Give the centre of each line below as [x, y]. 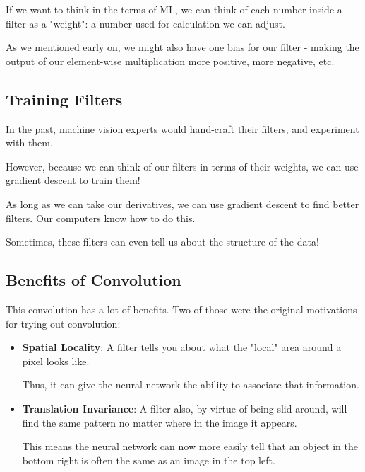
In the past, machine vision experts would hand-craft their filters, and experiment [182, 128]
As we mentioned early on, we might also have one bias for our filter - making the [182, 47]
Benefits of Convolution [94, 280]
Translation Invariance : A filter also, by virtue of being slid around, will [185, 408]
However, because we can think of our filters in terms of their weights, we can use [182, 166]
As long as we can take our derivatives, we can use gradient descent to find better [182, 203]
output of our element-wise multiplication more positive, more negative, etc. [170, 61]
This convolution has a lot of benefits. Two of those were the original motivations [181, 309]
